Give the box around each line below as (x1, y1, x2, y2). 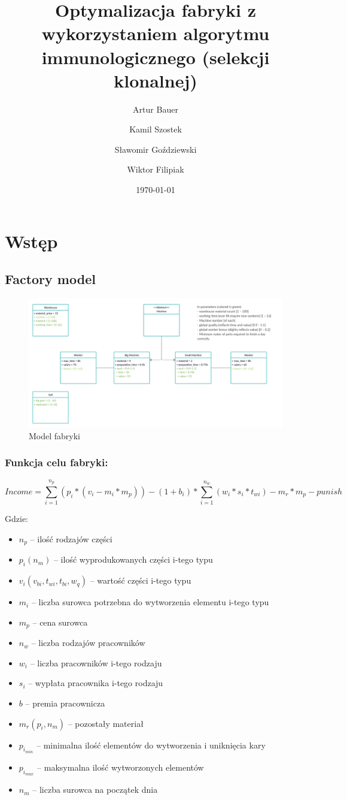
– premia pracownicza (25, 696, 105, 709)
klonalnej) (114, 68, 197, 92)
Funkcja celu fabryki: (5, 455, 108, 470)
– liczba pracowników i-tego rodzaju (30, 656, 162, 669)
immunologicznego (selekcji (41, 44, 270, 69)
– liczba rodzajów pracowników (31, 636, 145, 649)
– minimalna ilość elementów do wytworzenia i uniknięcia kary (36, 738, 266, 751)
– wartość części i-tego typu (90, 574, 191, 587)
